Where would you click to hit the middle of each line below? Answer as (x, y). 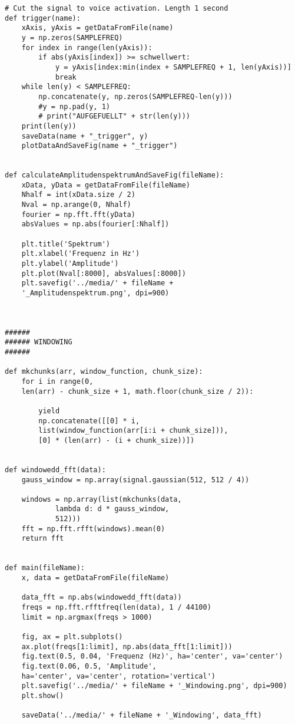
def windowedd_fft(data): (55, 470)
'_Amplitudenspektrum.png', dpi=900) (95, 293)
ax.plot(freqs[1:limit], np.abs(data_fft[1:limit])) (127, 646)
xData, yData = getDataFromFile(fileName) (106, 185)
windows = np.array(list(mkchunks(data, (102, 499)
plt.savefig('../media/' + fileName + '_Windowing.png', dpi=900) (154, 686)
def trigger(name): (43, 18)
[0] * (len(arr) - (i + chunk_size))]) (117, 440)
